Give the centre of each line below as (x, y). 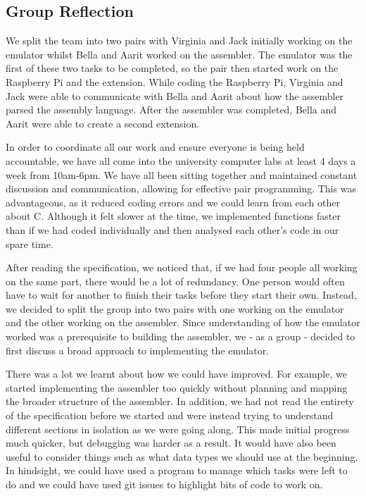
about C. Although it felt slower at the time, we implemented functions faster (173, 216)
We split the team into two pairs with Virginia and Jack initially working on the (179, 41)
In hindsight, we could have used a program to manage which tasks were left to (177, 470)
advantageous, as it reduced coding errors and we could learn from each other (173, 202)
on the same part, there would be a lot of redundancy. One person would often (175, 281)
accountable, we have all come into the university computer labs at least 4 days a (181, 160)
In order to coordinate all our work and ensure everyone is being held (155, 147)
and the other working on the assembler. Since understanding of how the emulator (183, 322)
